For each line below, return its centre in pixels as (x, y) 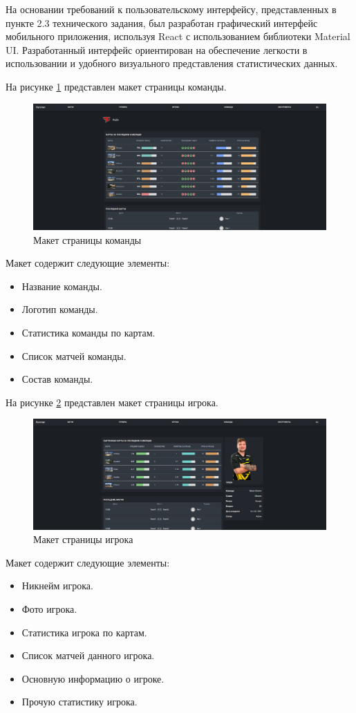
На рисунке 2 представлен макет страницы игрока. (112, 402)
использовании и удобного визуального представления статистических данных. (172, 63)
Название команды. (62, 286)
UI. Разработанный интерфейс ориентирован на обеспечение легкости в (157, 49)
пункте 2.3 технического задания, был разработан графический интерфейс (162, 22)
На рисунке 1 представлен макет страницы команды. (116, 86)
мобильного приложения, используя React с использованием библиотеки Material (178, 36)
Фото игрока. (49, 608)
